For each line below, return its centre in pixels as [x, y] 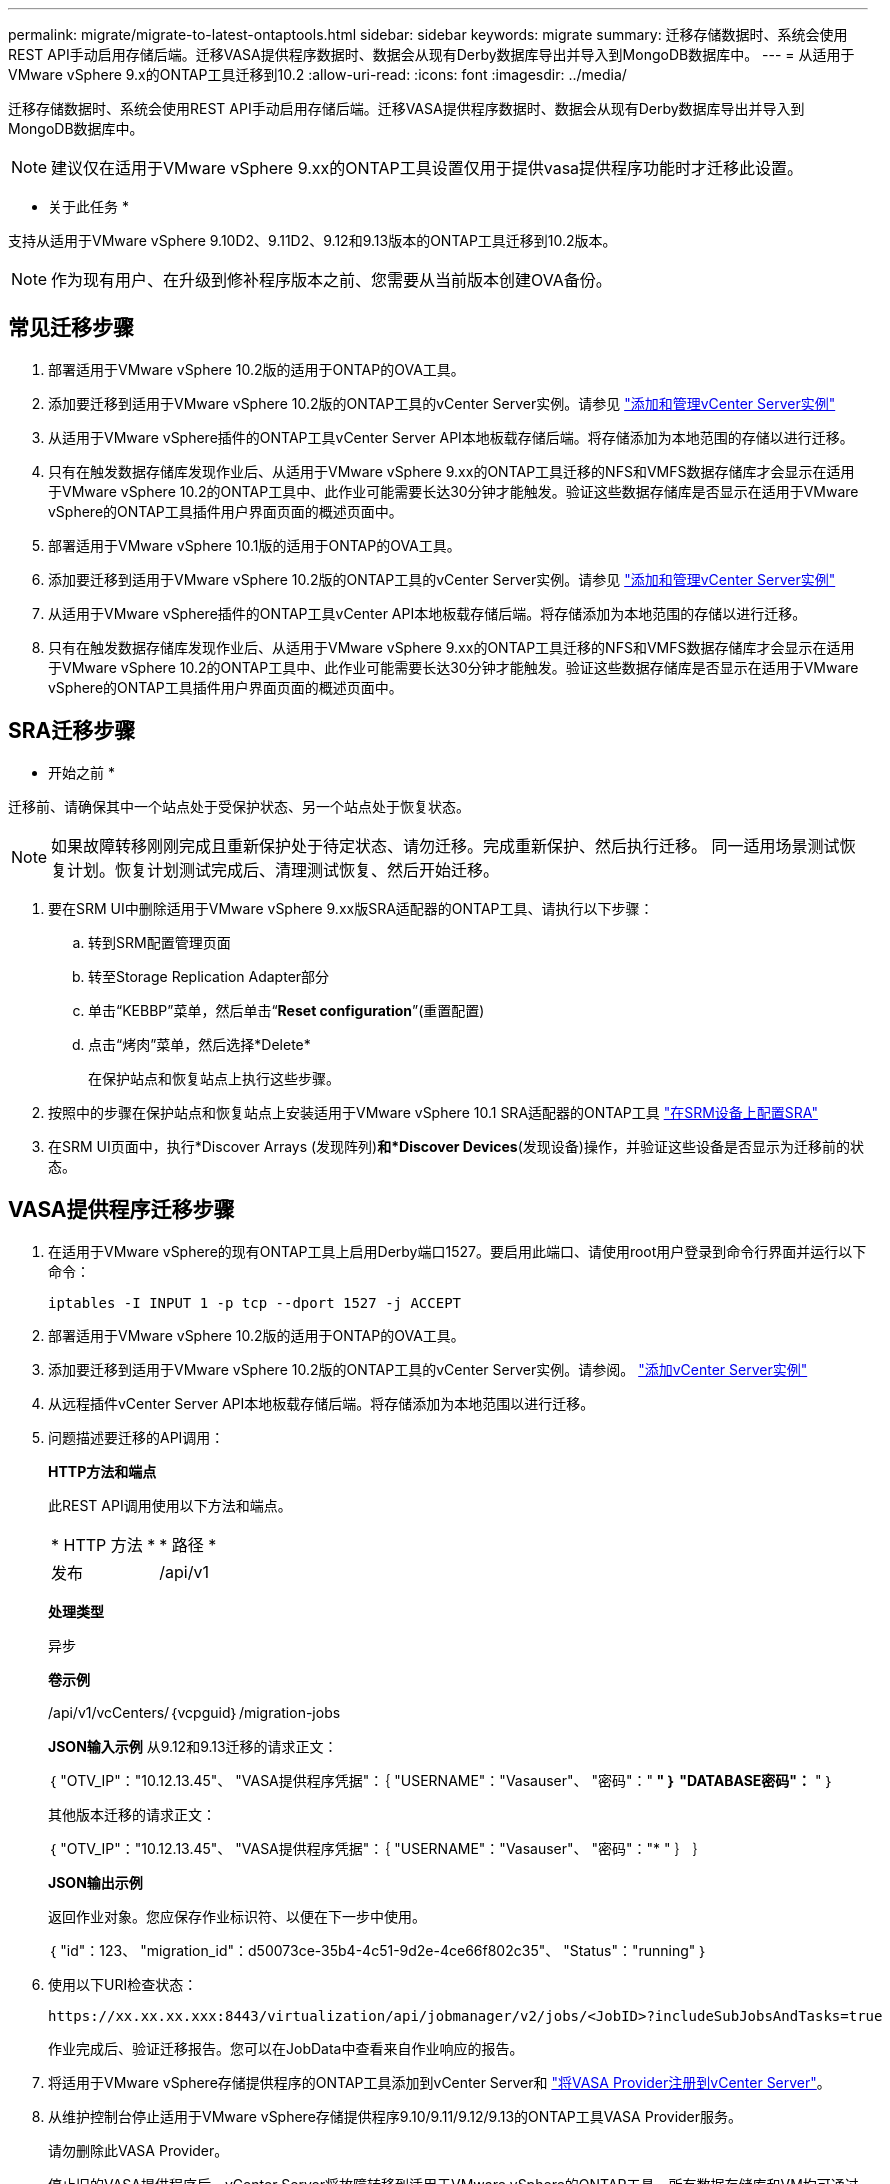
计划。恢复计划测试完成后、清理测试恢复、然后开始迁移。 [283, 869]
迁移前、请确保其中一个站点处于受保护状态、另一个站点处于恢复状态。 [239, 806]
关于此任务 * [88, 206]
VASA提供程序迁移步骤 [121, 1210]
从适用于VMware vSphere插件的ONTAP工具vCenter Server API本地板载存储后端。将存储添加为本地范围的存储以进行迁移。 [451, 437]
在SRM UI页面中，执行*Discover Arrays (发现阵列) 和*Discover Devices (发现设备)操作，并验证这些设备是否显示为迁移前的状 [456, 1146]
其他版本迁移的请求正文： [132, 1814]
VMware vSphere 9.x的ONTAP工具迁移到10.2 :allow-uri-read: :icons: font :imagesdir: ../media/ [317, 74]
